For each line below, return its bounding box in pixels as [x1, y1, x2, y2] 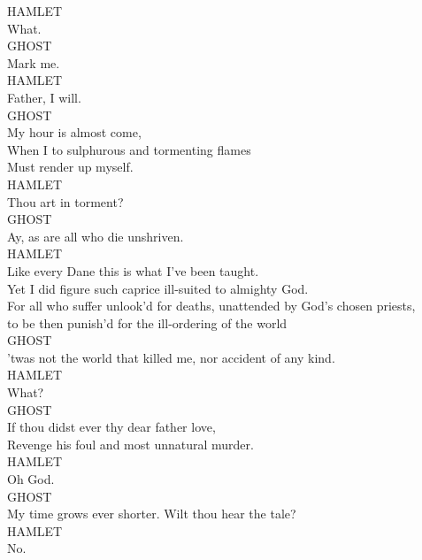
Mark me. [7, 53, 60, 72]
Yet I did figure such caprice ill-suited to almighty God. [7, 279, 309, 297]
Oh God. [7, 470, 55, 488]
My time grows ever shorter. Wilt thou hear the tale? [7, 504, 296, 523]
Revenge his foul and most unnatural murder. [7, 434, 254, 453]
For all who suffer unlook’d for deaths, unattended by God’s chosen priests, [7, 296, 416, 315]
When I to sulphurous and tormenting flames [7, 140, 251, 158]
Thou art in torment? [7, 192, 124, 211]
